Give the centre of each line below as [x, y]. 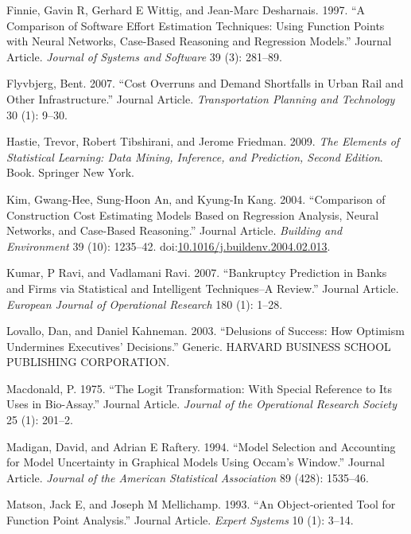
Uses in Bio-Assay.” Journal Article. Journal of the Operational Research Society [202, 404]
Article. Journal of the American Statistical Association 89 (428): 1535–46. [188, 477]
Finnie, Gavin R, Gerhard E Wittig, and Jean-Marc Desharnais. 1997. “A [186, 10]
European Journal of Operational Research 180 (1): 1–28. [145, 304]
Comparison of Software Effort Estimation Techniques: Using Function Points [196, 25]
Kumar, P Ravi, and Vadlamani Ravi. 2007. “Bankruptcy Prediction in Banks [197, 273]
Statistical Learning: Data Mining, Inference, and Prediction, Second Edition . [195, 156]
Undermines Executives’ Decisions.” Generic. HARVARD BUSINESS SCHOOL [199, 346]
